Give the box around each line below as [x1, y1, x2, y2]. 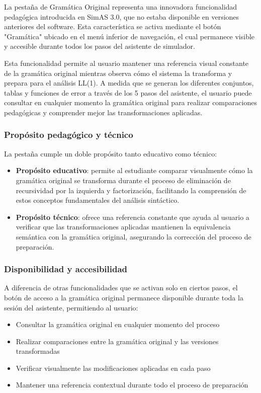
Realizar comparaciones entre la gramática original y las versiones [16, 336, 219, 346]
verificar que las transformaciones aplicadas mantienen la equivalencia [16, 221, 231, 232]
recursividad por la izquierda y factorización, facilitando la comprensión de [16, 185, 246, 195]
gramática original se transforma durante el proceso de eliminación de [16, 175, 231, 185]
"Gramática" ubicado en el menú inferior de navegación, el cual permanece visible [4, 31, 255, 41]
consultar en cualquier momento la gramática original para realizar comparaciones [4, 97, 257, 108]
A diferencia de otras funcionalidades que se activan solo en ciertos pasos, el [4, 282, 238, 293]
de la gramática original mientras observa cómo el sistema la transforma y [4, 67, 232, 78]
